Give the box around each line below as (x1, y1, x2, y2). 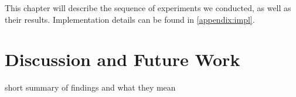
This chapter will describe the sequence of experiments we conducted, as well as (5, 2, 291, 13)
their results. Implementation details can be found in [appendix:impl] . (5, 13, 255, 25)
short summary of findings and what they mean (5, 81, 176, 93)
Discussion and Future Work (5, 47, 240, 71)
